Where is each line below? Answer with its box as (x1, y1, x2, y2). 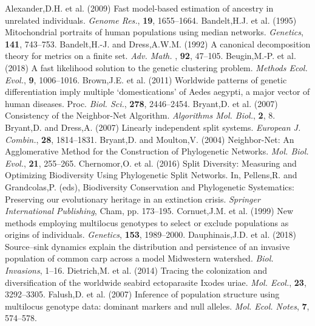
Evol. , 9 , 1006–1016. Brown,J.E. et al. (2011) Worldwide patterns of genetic (5, 73, 287, 86)
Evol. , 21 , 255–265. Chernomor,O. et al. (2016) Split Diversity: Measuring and (5, 156, 297, 169)
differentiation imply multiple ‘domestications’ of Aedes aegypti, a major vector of (5, 85, 310, 98)
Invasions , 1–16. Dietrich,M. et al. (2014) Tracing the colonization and (5, 264, 268, 277)
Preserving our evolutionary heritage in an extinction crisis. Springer (5, 192, 260, 205)
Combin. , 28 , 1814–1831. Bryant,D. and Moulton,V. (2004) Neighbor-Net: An (5, 133, 294, 145)
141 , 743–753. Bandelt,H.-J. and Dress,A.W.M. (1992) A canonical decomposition (5, 37, 311, 50)
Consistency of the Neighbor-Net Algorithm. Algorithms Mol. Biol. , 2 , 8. (5, 109, 276, 122)
